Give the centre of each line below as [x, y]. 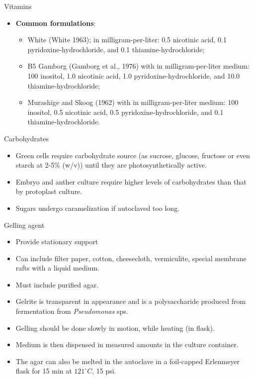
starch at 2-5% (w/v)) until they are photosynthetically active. [111, 165]
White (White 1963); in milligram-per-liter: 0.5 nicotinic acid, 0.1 [127, 40]
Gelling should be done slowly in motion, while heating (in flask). [115, 328]
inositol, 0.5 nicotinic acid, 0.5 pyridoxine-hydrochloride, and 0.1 [126, 112]
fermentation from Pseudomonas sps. [72, 311]
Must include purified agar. [57, 284]
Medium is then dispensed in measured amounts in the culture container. [127, 344]
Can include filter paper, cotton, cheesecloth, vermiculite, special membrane [131, 258]
